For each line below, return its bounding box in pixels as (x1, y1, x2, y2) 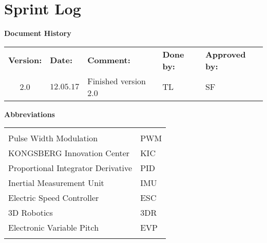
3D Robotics (8, 207, 53, 219)
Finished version (87, 74, 146, 87)
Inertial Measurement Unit (8, 177, 104, 189)
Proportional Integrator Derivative (8, 162, 132, 174)
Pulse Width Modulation (8, 132, 98, 144)
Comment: (87, 54, 130, 66)
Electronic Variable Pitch (8, 221, 99, 234)
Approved (205, 48, 246, 60)
